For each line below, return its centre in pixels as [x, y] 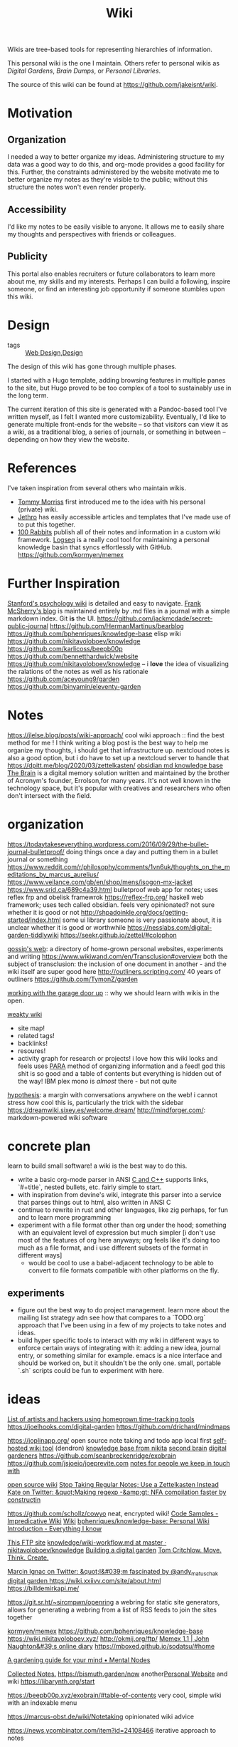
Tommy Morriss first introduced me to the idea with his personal [112, 502]
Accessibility [37, 209]
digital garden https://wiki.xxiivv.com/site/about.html [84, 1580]
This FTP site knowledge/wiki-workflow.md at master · [87, 1543]
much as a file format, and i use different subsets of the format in [113, 1248]
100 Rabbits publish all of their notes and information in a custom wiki [119, 532]
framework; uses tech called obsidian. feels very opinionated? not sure [111, 904]
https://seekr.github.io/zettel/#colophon [119, 935]
